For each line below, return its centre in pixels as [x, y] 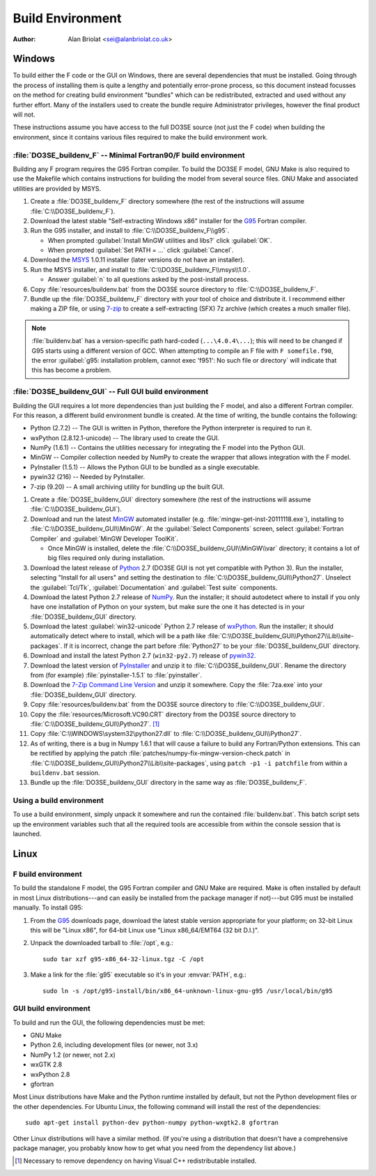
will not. [24, 114]
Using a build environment [58, 801]
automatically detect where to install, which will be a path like [118, 636]
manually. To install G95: [48, 907]
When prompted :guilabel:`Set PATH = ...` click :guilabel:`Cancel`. [141, 250]
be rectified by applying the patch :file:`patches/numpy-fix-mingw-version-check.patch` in [160, 753]
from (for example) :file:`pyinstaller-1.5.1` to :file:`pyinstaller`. [116, 675]
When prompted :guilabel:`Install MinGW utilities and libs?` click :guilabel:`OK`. [160, 240]
